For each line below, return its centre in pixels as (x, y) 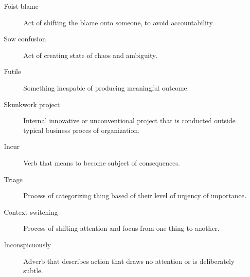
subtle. (33, 270)
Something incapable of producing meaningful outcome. (106, 87)
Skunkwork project (32, 104)
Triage (13, 179)
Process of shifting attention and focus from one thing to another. (122, 228)
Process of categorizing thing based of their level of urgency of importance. (135, 195)
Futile (13, 71)
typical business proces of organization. (82, 130)
